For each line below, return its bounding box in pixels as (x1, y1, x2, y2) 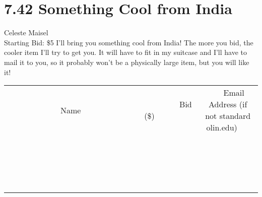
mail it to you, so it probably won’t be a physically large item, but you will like (4, 56, 249, 67)
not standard (205, 110, 251, 122)
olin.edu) (206, 121, 237, 134)
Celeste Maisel (4, 27, 48, 38)
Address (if (209, 98, 247, 110)
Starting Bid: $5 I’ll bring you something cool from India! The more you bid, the (4, 37, 253, 47)
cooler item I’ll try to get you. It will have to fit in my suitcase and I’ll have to (4, 47, 247, 57)
